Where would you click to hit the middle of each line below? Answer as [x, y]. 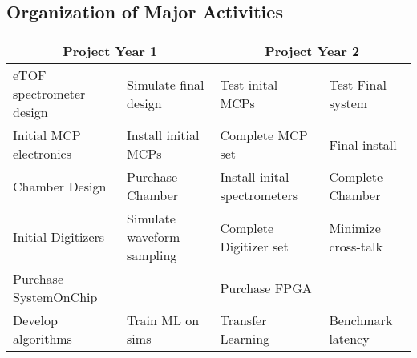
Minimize [355, 227]
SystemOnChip [55, 297]
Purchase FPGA [266, 288]
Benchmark [361, 320]
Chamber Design [60, 186]
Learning [245, 339]
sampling [152, 255]
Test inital [249, 84]
